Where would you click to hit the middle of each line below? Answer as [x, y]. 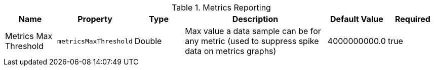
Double [148, 41]
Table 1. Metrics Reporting [221, 7]
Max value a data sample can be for [253, 31]
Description [255, 19]
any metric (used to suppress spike [252, 41]
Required [412, 19]
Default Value [357, 19]
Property [95, 19]
